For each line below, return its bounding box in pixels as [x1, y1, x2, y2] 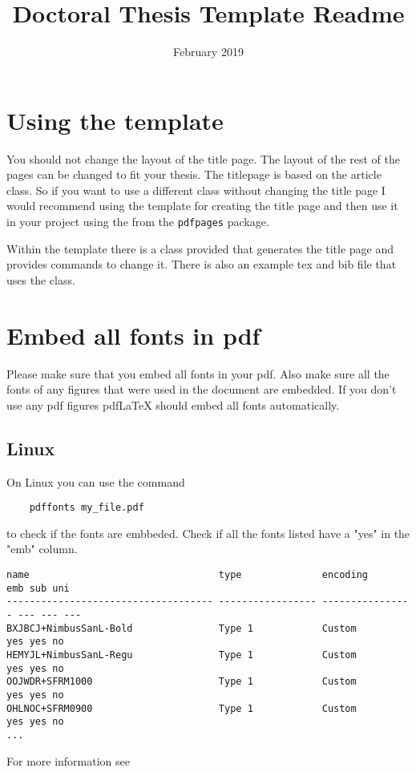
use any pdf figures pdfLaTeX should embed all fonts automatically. [6, 396, 340, 413]
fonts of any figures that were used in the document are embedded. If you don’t [6, 381, 397, 398]
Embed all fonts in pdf [6, 318, 261, 351]
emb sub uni [6, 582, 70, 594]
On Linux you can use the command [6, 473, 185, 490]
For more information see [6, 752, 130, 769]
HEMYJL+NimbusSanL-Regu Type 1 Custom [6, 649, 357, 661]
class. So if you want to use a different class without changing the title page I [6, 181, 386, 198]
